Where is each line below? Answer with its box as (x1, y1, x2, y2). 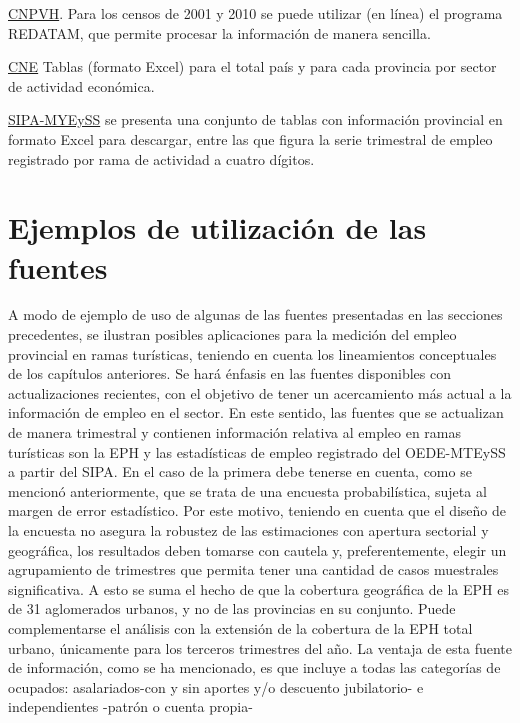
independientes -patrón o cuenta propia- (8, 696, 253, 717)
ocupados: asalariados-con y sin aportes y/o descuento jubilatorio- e (8, 676, 424, 697)
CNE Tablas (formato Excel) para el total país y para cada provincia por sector (8, 56, 497, 77)
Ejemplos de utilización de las (8, 207, 427, 248)
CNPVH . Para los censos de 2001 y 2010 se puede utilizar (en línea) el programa (8, 3, 503, 23)
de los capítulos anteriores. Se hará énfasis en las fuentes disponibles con (8, 363, 451, 384)
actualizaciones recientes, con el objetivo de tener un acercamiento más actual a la (8, 382, 512, 403)
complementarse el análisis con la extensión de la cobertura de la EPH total (8, 617, 473, 638)
